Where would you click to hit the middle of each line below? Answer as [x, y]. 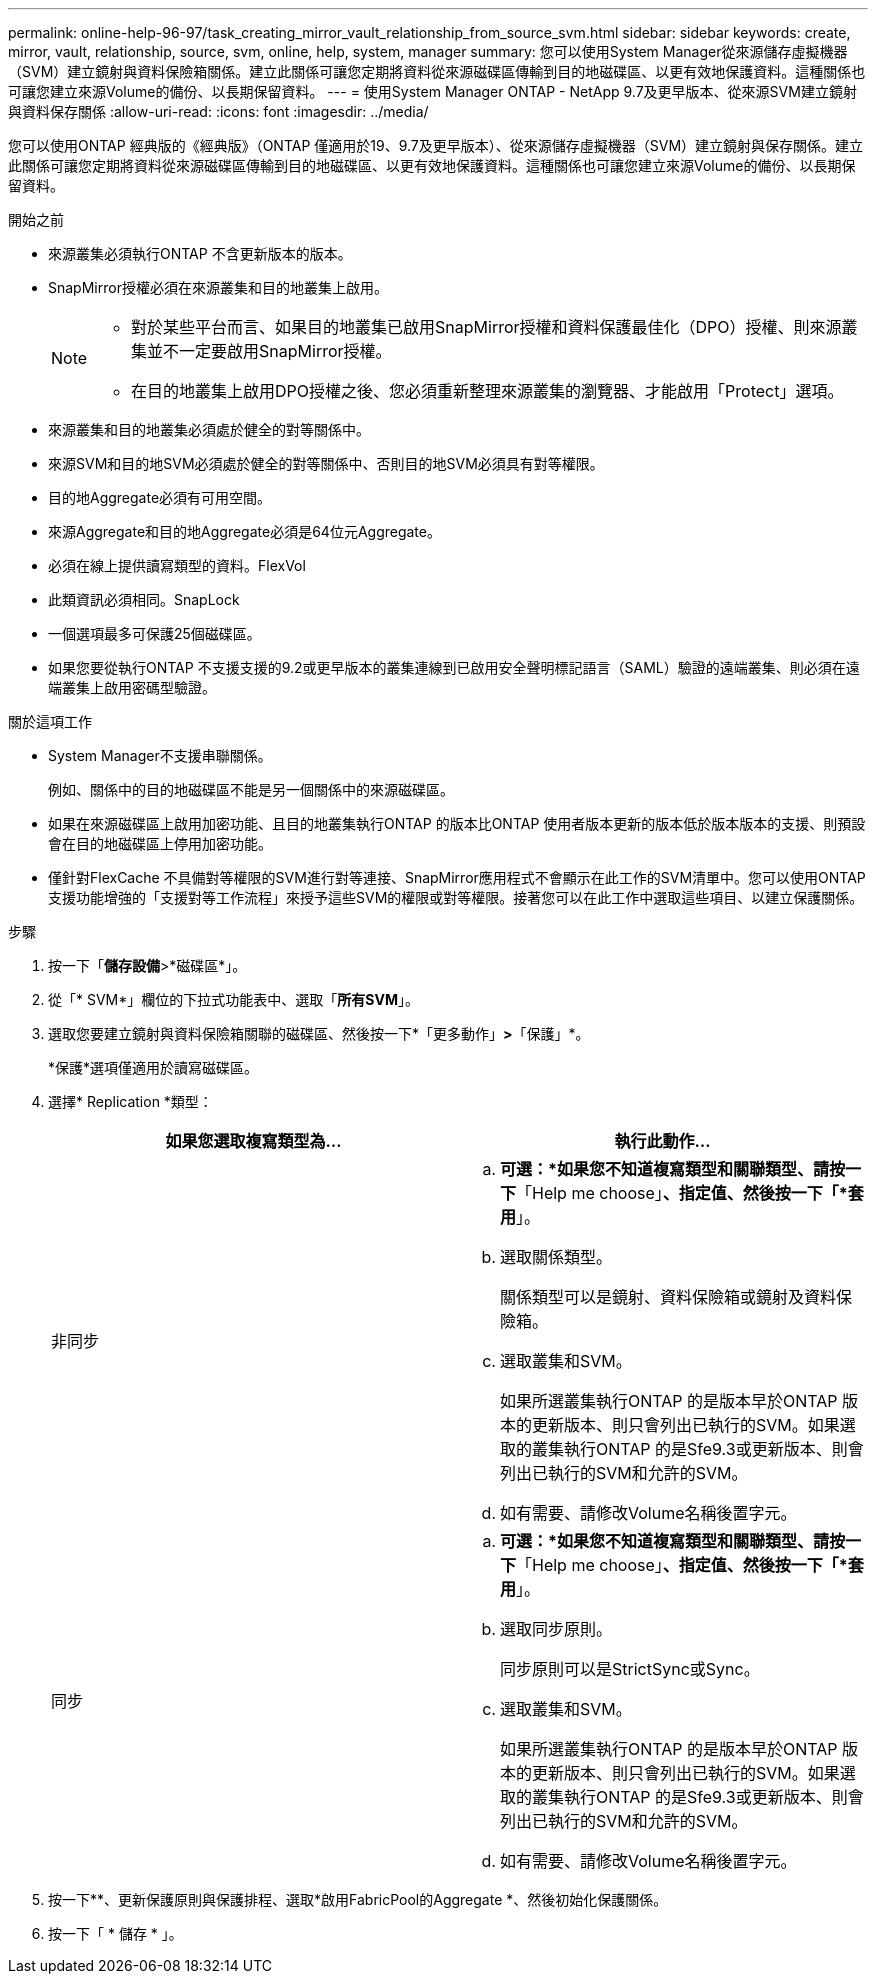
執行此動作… [662, 1141]
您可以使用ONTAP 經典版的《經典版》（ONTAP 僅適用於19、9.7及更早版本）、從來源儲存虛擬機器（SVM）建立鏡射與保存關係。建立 [436, 145]
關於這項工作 [50, 721]
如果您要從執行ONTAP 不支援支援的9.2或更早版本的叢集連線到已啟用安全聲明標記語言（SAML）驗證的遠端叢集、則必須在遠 [454, 667]
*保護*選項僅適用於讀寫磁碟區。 [153, 1067]
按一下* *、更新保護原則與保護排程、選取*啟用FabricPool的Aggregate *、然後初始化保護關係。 [358, 1899]
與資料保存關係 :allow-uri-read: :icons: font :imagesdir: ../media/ [218, 111]
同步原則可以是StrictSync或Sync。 [630, 1669]
